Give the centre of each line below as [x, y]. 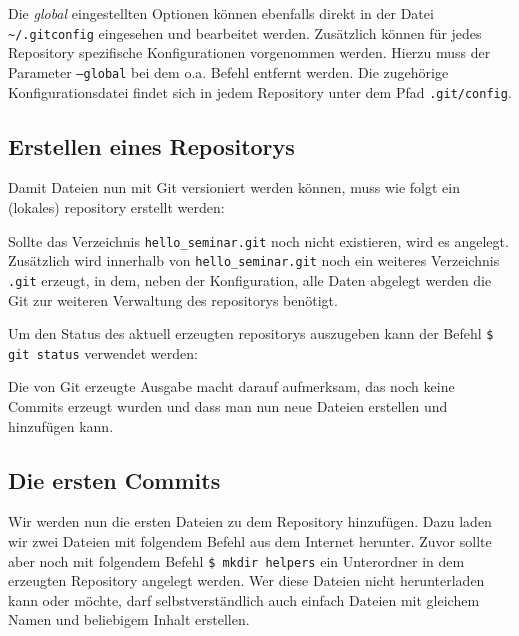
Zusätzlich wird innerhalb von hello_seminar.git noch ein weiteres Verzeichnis [254, 260]
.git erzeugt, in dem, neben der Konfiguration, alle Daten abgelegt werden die [250, 279]
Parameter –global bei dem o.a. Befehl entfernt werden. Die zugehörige [228, 71]
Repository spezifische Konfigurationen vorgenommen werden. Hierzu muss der [249, 52]
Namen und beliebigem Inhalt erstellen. [129, 619]
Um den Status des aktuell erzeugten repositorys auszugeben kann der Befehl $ [251, 333]
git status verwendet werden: [103, 352]
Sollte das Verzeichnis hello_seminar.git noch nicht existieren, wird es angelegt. [258, 240]
